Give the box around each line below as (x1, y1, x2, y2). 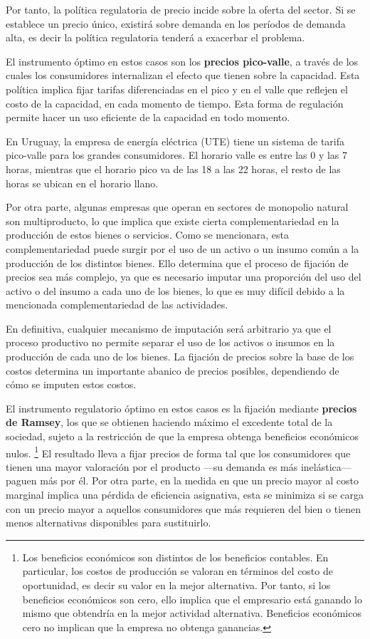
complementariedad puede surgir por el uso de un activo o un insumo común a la (6, 241, 359, 256)
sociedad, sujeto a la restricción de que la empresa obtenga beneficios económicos (6, 429, 359, 444)
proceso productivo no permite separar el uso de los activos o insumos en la (6, 335, 335, 350)
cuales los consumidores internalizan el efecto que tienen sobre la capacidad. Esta (6, 68, 360, 83)
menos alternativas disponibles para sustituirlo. (6, 515, 211, 530)
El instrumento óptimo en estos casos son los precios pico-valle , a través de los (6, 53, 359, 68)
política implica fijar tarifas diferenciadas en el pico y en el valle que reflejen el (6, 81, 348, 96)
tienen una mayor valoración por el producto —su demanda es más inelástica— (6, 459, 351, 474)
